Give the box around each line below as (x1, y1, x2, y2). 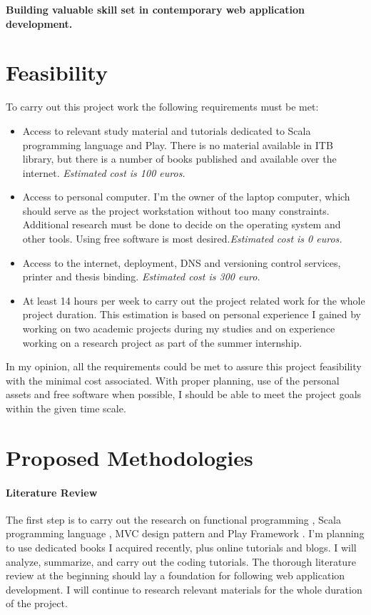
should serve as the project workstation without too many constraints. (22, 203, 330, 218)
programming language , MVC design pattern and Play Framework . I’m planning (6, 526, 365, 541)
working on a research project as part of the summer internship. (22, 335, 303, 350)
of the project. (6, 596, 68, 611)
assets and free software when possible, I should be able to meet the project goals (6, 387, 362, 402)
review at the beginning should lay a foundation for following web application (6, 568, 345, 583)
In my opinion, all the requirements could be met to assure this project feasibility (6, 359, 362, 374)
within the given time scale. (6, 401, 126, 415)
